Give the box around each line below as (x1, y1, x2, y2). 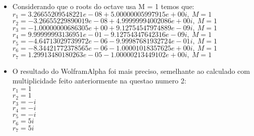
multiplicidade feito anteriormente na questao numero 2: (12, 75, 186, 86)
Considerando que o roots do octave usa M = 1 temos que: (12, 1, 194, 11)
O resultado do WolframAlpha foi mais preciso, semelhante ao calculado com (12, 65, 250, 76)
